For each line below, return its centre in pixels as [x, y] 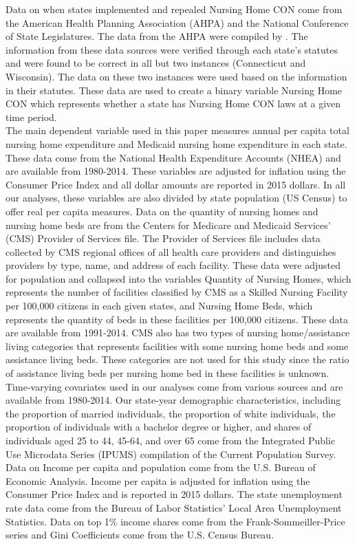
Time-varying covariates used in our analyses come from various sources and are [174, 386]
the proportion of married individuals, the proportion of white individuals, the [171, 413]
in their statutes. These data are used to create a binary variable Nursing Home [174, 90]
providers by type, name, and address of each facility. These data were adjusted [173, 265]
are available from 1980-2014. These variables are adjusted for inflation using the [176, 171]
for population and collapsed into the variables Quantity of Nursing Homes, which [178, 278]
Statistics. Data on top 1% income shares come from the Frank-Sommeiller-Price [175, 521]
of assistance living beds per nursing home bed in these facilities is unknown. [167, 373]
